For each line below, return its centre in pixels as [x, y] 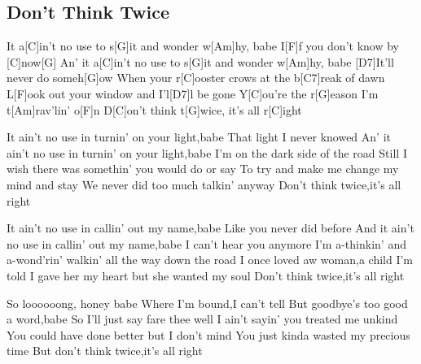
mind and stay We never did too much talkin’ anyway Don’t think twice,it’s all [204, 184]
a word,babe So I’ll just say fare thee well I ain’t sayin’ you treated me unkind [202, 319]
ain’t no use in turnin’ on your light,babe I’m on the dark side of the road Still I [207, 152]
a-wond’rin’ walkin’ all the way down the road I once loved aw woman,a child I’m [210, 260]
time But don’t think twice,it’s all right [105, 351]
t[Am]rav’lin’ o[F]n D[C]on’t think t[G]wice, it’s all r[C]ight [154, 109]
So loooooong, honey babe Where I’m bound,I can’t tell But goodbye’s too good [207, 303]
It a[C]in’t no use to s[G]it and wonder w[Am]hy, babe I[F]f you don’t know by [203, 46]
